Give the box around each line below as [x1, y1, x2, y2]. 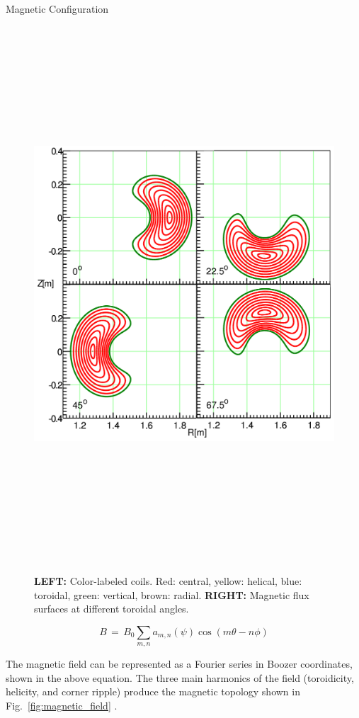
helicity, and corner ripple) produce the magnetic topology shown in [6, 684, 300, 699]
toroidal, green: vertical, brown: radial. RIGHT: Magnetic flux [34, 587, 309, 602]
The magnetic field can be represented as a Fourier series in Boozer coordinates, [6, 656, 353, 671]
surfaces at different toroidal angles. [34, 601, 189, 616]
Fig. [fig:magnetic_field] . [6, 698, 118, 713]
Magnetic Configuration [6, 1, 109, 16]
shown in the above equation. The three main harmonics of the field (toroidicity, [6, 670, 354, 685]
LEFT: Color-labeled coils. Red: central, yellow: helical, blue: [34, 574, 302, 588]
